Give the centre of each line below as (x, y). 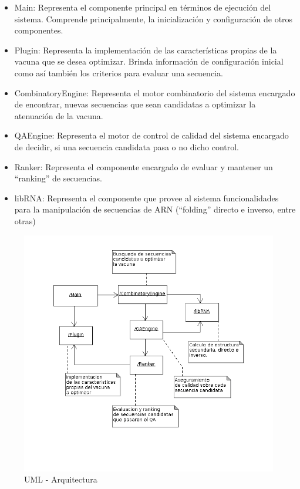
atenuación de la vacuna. (59, 115)
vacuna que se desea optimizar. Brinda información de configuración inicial (149, 61)
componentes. (39, 30)
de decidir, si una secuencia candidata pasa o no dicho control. (127, 146)
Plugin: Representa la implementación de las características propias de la (146, 50)
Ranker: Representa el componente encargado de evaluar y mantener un (144, 166)
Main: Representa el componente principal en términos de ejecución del (143, 7)
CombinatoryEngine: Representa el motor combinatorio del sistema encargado (155, 92)
